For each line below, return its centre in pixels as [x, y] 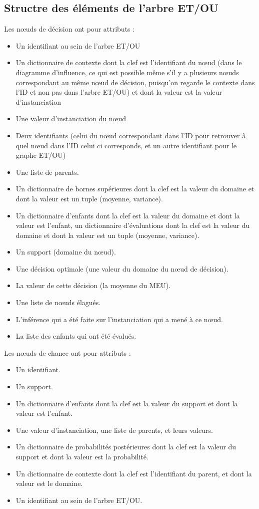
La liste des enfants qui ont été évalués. [76, 336]
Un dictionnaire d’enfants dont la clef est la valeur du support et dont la [127, 403]
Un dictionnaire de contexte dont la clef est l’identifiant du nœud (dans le [129, 62]
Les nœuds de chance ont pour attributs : [67, 352]
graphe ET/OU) [41, 155]
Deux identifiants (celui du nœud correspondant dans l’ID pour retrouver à [131, 135]
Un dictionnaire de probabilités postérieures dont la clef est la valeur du [126, 447]
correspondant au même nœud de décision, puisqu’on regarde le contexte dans [135, 82]
